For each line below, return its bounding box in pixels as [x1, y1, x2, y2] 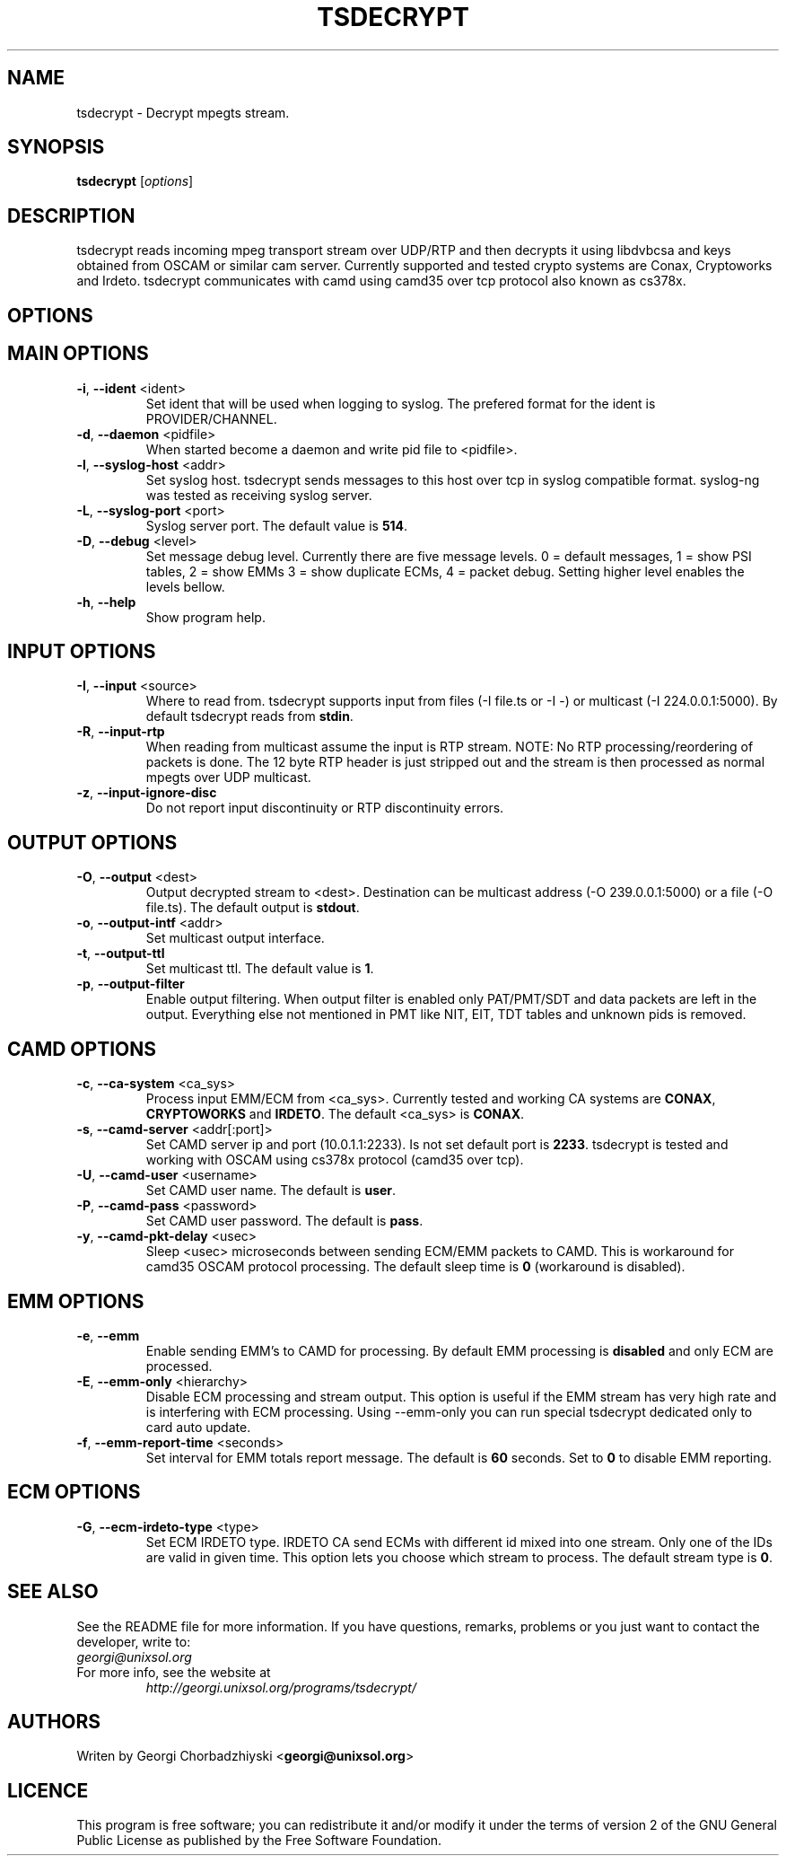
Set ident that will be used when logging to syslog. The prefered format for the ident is [145, 395, 656, 411]
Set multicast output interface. [145, 930, 325, 946]
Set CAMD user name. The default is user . [145, 1182, 397, 1199]
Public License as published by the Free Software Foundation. [76, 1832, 442, 1849]
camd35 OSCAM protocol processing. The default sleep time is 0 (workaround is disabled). [145, 1259, 686, 1275]
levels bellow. [145, 578, 225, 594]
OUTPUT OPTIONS [7, 830, 178, 854]
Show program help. [145, 609, 266, 625]
